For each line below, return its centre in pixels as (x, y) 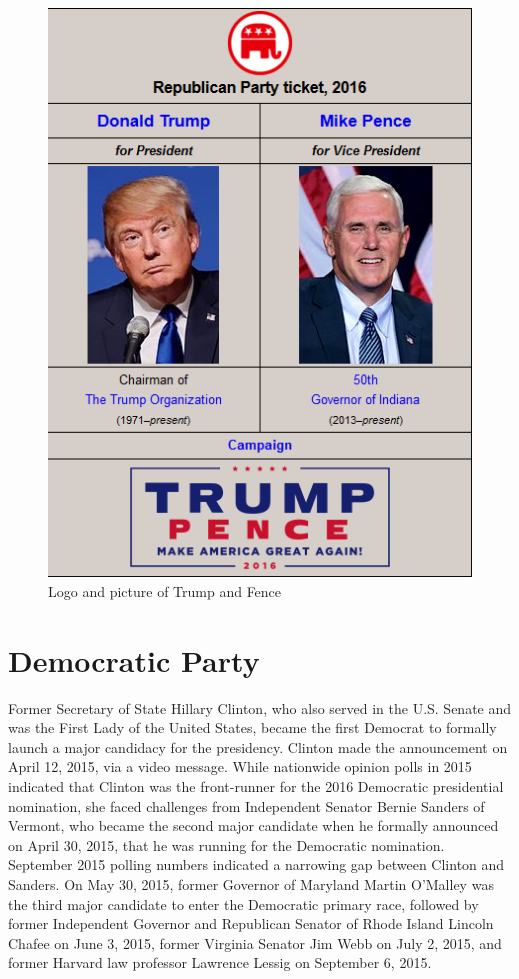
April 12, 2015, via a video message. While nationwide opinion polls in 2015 (240, 766)
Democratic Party (134, 659)
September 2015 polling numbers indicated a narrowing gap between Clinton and (256, 864)
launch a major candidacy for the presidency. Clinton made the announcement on (258, 746)
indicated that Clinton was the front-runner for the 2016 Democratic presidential (256, 785)
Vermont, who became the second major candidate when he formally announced (253, 825)
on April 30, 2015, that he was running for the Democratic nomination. (226, 844)
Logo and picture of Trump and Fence (165, 590)
